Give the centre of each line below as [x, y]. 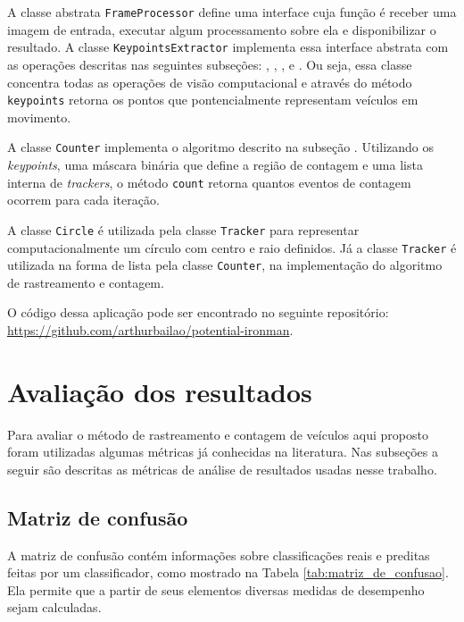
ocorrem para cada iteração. [83, 200]
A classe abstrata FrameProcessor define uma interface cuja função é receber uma [232, 12]
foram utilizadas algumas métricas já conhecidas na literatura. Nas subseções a [223, 452]
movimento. [39, 117]
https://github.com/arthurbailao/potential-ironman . [150, 330]
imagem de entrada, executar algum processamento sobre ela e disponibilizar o [222, 29]
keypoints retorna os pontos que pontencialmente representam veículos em [213, 100]
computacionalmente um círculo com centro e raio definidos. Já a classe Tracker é [232, 247]
